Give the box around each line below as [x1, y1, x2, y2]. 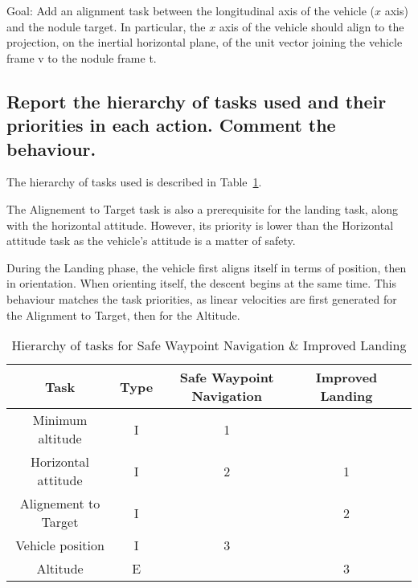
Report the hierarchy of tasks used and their [6, 88, 387, 113]
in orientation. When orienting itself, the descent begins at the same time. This [6, 275, 397, 292]
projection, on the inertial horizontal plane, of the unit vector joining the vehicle [6, 34, 403, 51]
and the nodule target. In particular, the [6, 18, 206, 35]
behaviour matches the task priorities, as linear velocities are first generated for [6, 290, 397, 307]
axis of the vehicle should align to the [219, 18, 404, 35]
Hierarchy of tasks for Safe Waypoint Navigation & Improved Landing [11, 336, 407, 355]
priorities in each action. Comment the [6, 112, 336, 137]
